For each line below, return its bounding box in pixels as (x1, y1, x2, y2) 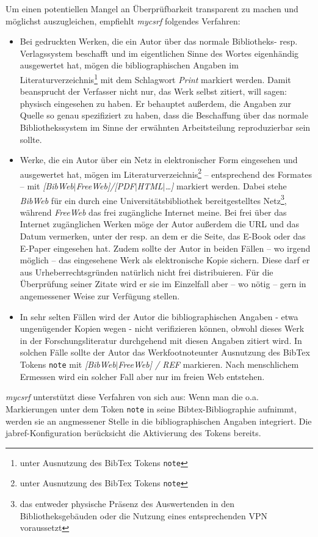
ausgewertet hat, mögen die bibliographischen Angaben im (20, 59, 239, 71)
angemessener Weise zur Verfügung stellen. (20, 290, 180, 302)
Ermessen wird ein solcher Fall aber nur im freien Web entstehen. (20, 370, 265, 382)
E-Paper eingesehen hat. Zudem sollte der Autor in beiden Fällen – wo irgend (20, 241, 311, 254)
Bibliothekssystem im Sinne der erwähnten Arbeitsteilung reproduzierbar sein (20, 121, 311, 133)
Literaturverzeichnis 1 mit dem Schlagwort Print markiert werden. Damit (20, 71, 291, 86)
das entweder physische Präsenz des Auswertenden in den (20, 497, 234, 510)
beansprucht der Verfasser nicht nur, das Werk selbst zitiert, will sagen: (20, 85, 287, 98)
